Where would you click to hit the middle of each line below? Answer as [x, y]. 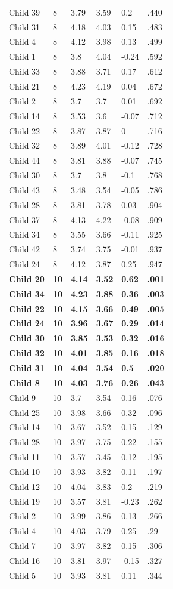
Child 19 [25, 501]
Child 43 [25, 189]
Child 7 [23, 546]
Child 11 [25, 457]
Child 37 [25, 219]
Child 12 [25, 486]
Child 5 [23, 575]
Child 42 [25, 249]
